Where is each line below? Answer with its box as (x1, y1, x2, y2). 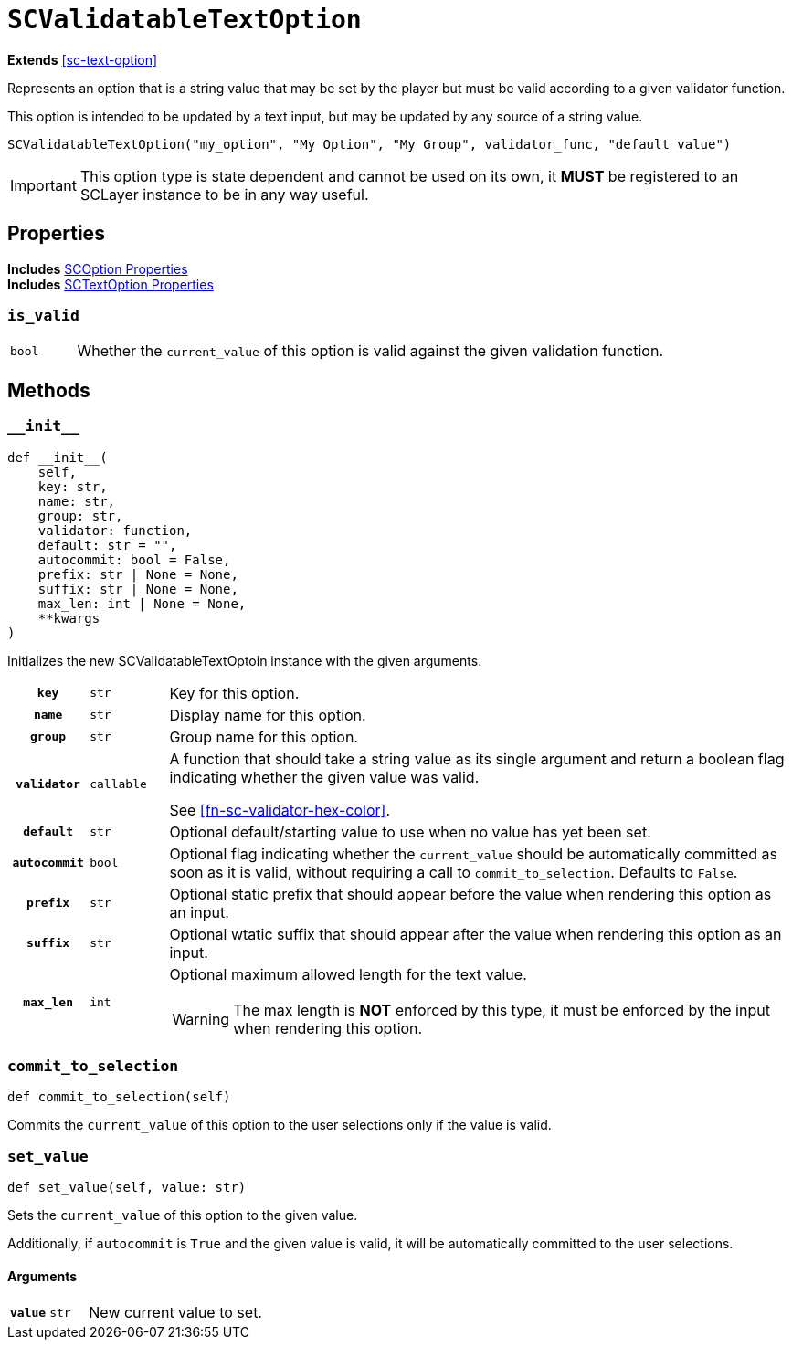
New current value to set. (89, 1303, 262, 1322)
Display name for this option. (169, 705, 366, 724)
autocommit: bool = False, (37, 552, 231, 567)
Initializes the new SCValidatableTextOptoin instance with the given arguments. (7, 652, 482, 668)
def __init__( (7, 449, 108, 465)
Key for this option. (169, 683, 300, 702)
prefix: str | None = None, (37, 566, 238, 582)
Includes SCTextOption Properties (7, 276, 214, 292)
